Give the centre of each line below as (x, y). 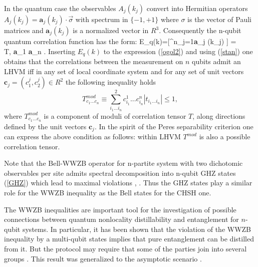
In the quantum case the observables (60, 8)
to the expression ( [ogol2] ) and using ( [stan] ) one (178, 51)
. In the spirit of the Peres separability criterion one (174, 126)
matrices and (24, 30)
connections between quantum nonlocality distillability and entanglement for (121, 219)
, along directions (219, 115)
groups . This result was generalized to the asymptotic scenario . (103, 258)
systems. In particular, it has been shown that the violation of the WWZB (137, 229)
